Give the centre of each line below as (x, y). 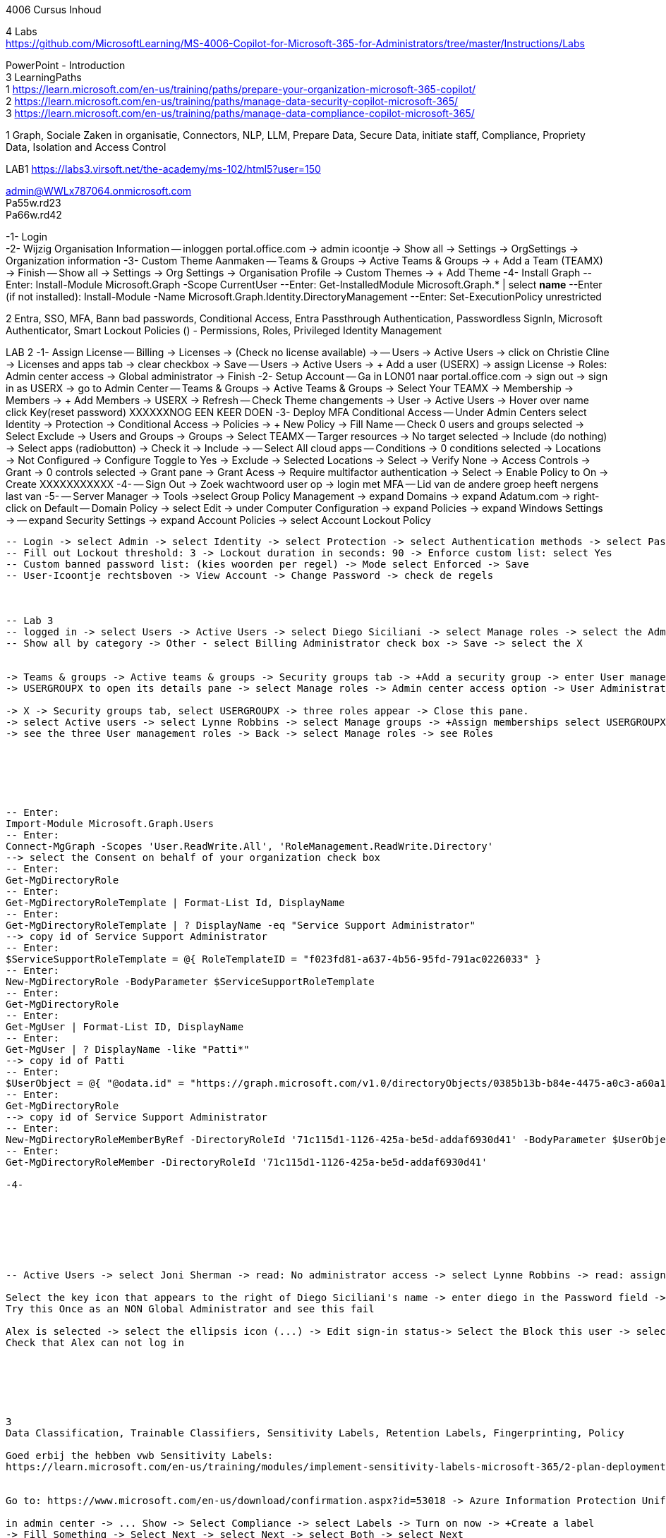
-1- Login (27, 237)
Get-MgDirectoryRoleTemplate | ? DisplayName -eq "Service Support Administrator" (241, 925)
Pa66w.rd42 (34, 215)
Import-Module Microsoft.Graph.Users (110, 824)
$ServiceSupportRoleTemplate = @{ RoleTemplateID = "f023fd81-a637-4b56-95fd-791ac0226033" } (273, 959)
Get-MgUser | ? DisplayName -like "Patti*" (128, 1049)
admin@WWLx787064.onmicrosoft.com (99, 191)
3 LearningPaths (44, 77)
